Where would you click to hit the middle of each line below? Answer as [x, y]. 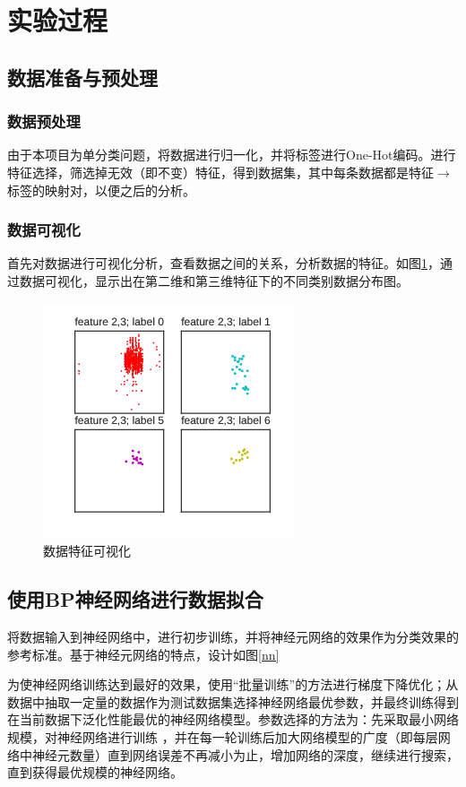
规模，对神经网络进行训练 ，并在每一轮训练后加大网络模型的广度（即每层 [223, 736]
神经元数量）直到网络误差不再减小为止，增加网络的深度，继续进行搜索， [245, 754]
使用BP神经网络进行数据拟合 [135, 599]
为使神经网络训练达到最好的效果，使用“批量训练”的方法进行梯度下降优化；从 [233, 684]
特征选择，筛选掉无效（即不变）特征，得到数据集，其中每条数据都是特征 [220, 172]
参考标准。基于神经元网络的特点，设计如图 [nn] [143, 654]
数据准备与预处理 [82, 77]
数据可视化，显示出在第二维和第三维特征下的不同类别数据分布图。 [214, 280]
